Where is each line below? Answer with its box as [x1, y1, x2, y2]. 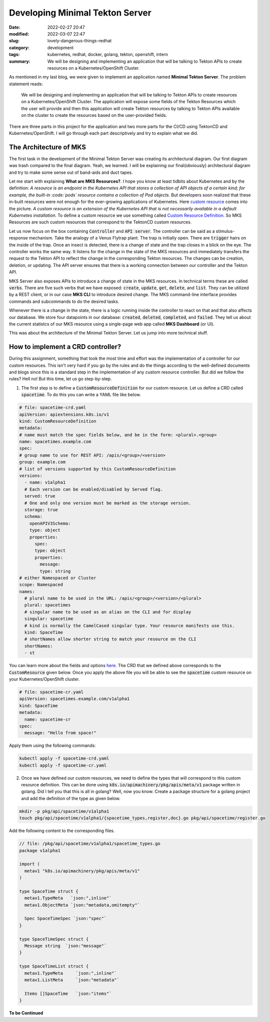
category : [9, 44, 30, 51]
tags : [9, 52, 20, 57]
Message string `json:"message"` [24, 943, 107, 949]
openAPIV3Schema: [29, 520, 71, 526]
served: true [24, 493, 55, 499]
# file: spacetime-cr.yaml [19, 689, 84, 695]
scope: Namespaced [19, 582, 63, 588]
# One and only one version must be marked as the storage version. [24, 500, 192, 506]
